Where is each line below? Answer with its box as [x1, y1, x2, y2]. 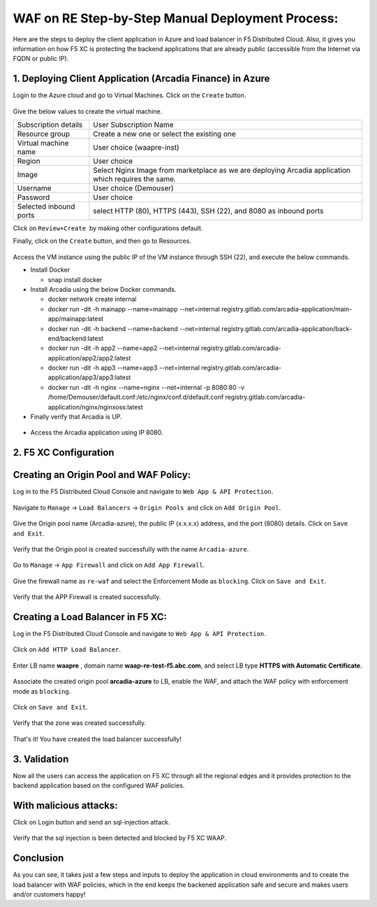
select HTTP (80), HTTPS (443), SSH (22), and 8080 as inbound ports [93, 206, 324, 216]
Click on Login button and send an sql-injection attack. [13, 817, 170, 826]
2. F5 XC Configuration [13, 447, 114, 458]
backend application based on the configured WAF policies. [13, 781, 185, 790]
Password [17, 192, 50, 202]
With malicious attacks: [13, 799, 118, 811]
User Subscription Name [93, 120, 174, 129]
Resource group [17, 129, 70, 139]
